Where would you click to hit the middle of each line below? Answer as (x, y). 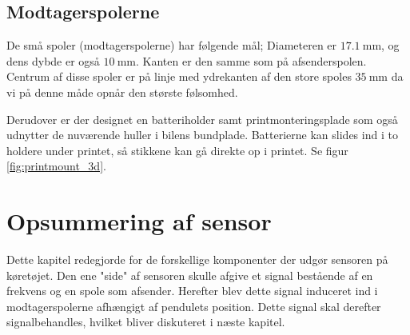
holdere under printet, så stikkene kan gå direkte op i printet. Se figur (177, 150)
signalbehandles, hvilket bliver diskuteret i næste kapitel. (146, 322)
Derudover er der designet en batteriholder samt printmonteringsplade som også (202, 119)
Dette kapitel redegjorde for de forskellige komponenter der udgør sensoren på (197, 259)
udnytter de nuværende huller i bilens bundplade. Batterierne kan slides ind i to (202, 135)
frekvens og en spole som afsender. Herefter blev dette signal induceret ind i (192, 291)
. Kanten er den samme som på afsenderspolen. (251, 60)
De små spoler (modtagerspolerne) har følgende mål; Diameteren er (172, 45)
